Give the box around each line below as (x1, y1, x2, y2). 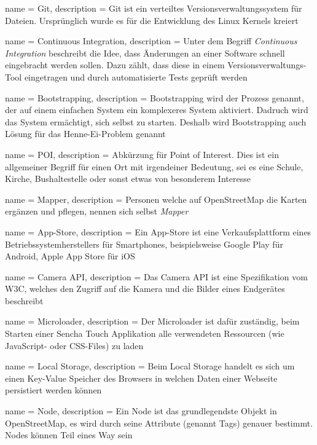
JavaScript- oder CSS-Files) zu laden (5, 339, 144, 352)
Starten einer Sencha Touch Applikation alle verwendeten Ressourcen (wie (5, 327, 284, 340)
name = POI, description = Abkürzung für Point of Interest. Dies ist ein (5, 148, 279, 160)
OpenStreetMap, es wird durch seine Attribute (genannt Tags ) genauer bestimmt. (5, 416, 313, 429)
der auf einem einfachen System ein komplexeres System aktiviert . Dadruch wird (5, 103, 308, 116)
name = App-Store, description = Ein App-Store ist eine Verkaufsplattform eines (5, 225, 311, 238)
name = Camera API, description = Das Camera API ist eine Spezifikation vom (5, 270, 308, 283)
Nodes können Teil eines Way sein (5, 428, 133, 441)
